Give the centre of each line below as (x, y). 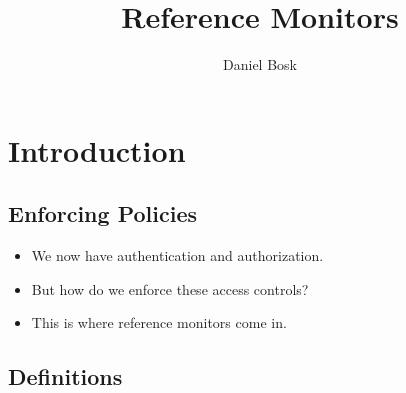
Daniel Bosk (260, 64)
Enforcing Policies (102, 213)
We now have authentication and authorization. (177, 255)
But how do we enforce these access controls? (170, 288)
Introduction (97, 149)
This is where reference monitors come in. (159, 322)
